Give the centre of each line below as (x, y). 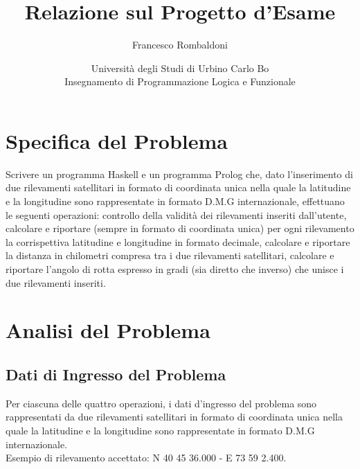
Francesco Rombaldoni (180, 45)
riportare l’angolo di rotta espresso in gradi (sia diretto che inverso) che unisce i (175, 269)
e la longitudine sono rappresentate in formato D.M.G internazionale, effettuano (175, 201)
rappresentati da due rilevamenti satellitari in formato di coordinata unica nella (174, 417)
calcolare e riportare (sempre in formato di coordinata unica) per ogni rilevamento (180, 228)
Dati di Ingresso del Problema (116, 374)
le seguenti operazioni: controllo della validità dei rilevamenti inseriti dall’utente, (176, 214)
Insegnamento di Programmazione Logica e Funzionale (180, 81)
